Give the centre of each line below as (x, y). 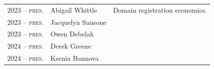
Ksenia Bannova (74, 58)
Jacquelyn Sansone (78, 22)
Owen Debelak (72, 34)
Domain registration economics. (160, 9)
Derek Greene (71, 46)
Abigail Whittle (74, 9)
